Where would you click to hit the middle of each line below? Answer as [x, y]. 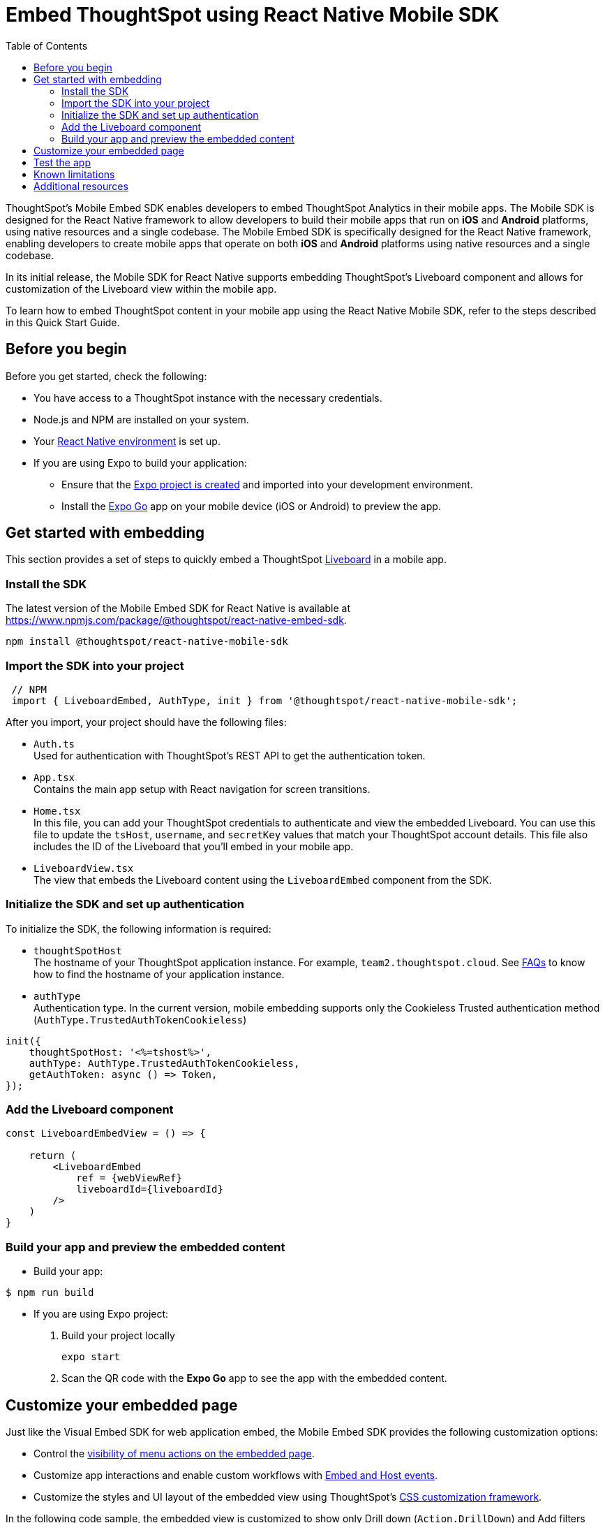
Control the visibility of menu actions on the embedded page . [174, 1454]
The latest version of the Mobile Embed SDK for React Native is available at [178, 609]
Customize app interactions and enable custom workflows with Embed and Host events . [236, 1475]
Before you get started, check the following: [106, 376]
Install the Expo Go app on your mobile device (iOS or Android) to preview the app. [251, 506]
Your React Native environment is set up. [127, 441]
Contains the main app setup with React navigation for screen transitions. [202, 789]
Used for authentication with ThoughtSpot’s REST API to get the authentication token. [230, 755]
